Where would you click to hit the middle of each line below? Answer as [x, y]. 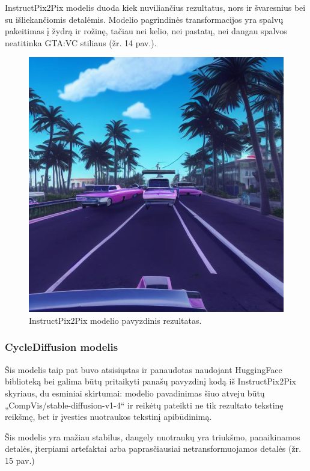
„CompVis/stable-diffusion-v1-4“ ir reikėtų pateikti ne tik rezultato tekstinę [144, 405]
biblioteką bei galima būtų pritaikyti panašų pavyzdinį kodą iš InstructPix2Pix [150, 381]
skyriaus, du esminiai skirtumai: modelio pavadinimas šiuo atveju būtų [135, 393]
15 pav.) [20, 460]
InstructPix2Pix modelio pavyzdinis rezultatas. [115, 320]
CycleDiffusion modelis [62, 347]
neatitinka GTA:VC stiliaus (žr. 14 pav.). [81, 42]
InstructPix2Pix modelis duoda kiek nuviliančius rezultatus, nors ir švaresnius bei [155, 7]
